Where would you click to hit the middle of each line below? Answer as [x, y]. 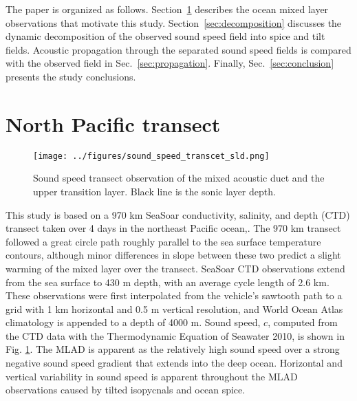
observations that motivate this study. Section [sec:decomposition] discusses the [174, 22]
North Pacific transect [113, 123]
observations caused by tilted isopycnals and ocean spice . [126, 390]
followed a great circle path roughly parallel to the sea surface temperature [163, 241]
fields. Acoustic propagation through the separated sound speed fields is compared [178, 49]
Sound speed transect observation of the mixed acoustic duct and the [179, 178]
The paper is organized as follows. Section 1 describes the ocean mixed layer [167, 9]
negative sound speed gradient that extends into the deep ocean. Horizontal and [174, 363]
